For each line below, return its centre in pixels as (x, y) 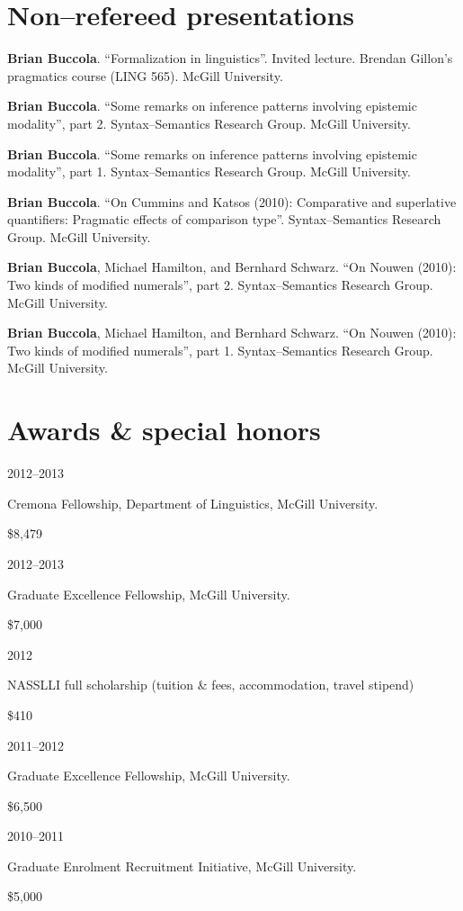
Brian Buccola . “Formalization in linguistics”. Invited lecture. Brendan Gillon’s (230, 58)
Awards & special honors (164, 430)
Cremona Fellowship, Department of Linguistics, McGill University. (193, 503)
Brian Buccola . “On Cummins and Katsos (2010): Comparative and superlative (232, 201)
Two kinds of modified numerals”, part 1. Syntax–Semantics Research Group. (220, 350)
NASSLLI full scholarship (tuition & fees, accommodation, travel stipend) (211, 685)
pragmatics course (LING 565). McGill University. (145, 75)
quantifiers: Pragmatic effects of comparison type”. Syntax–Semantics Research (224, 219)
